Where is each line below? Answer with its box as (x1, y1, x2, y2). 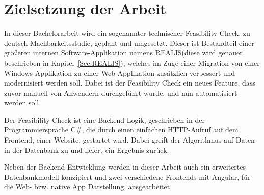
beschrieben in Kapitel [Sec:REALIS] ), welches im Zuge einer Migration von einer (4, 57, 260, 68)
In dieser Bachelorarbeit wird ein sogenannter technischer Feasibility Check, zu (4, 27, 250, 38)
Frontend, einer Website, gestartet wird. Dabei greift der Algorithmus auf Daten (4, 134, 255, 145)
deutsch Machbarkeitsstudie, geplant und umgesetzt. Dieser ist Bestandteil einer (4, 37, 254, 48)
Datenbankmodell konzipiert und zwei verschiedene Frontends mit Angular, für (4, 171, 251, 182)
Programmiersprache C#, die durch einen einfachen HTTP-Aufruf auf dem (4, 124, 239, 135)
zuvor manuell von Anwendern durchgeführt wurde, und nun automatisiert (4, 87, 237, 98)
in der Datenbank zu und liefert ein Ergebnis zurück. (4, 144, 169, 155)
